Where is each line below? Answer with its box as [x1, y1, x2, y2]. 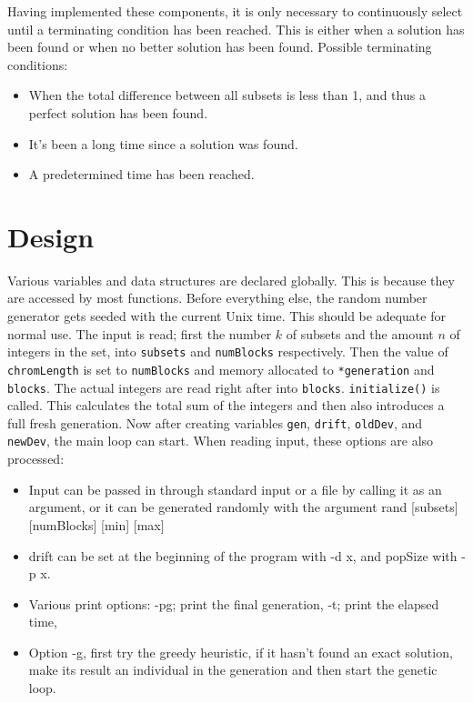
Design [7, 217, 95, 255]
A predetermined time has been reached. [28, 165, 255, 184]
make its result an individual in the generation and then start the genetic [28, 660, 438, 679]
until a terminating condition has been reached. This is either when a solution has [7, 19, 465, 38]
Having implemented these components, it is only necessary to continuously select [7, 2, 463, 20]
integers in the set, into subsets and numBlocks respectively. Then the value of [7, 342, 448, 361]
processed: [7, 449, 65, 468]
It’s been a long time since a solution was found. [28, 134, 298, 153]
